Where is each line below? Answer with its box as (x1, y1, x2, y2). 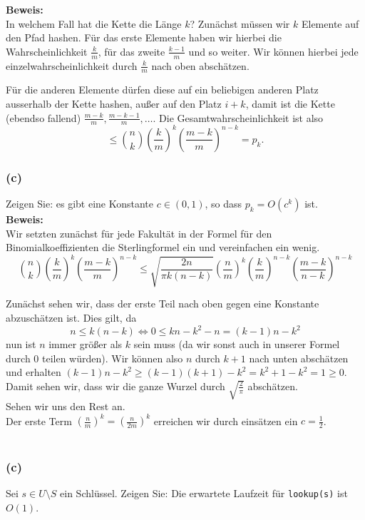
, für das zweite (98, 44, 165, 58)
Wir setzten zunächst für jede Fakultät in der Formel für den (6, 225, 272, 240)
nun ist (6, 337, 36, 352)
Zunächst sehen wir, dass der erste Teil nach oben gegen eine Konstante (6, 296, 319, 311)
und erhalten (6, 364, 61, 379)
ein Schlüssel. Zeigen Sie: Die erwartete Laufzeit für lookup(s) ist (60, 486, 348, 500)
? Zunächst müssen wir (190, 16, 290, 31)
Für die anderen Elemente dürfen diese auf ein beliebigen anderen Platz (6, 82, 319, 97)
